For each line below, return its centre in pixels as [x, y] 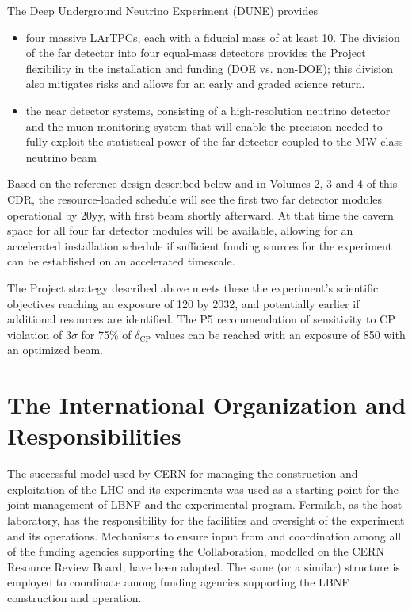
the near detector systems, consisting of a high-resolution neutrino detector [208, 110]
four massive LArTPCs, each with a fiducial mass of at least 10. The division [213, 37]
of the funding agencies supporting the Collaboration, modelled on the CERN [196, 551]
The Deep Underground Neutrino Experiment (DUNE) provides [162, 10]
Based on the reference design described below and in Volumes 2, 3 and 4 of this [202, 183]
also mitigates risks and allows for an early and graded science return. [195, 84]
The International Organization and [207, 405]
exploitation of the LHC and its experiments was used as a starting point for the [203, 489]
